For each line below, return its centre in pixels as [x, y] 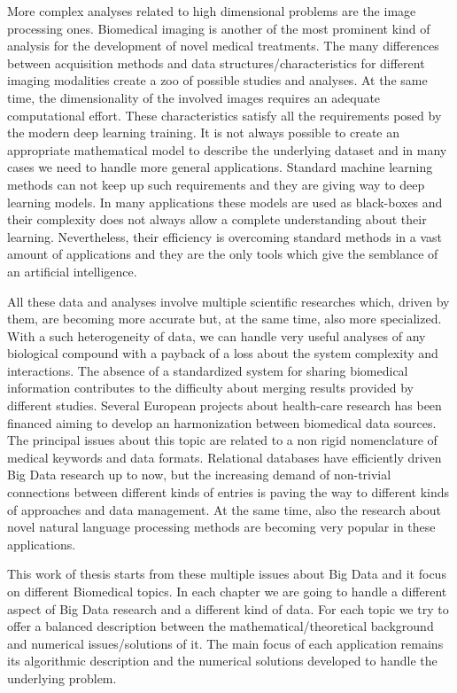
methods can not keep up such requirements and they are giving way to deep [216, 184]
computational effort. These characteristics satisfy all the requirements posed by [225, 115]
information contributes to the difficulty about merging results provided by [210, 388]
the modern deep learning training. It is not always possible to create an [204, 132]
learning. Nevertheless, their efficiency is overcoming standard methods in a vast [225, 236]
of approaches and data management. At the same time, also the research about [224, 509]
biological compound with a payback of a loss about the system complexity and [223, 353]
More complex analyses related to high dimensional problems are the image [212, 11]
